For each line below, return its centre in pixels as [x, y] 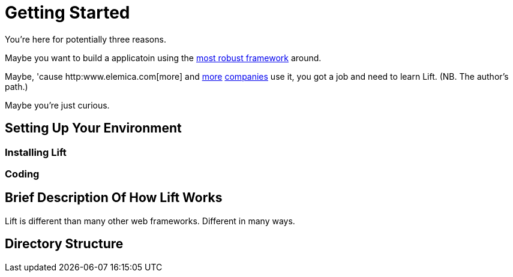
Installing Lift [36, 152]
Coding [22, 174]
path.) [16, 86]
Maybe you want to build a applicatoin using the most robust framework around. [163, 58]
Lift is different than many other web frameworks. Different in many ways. [150, 221]
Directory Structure [64, 244]
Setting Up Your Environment [93, 128]
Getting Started [67, 13]
